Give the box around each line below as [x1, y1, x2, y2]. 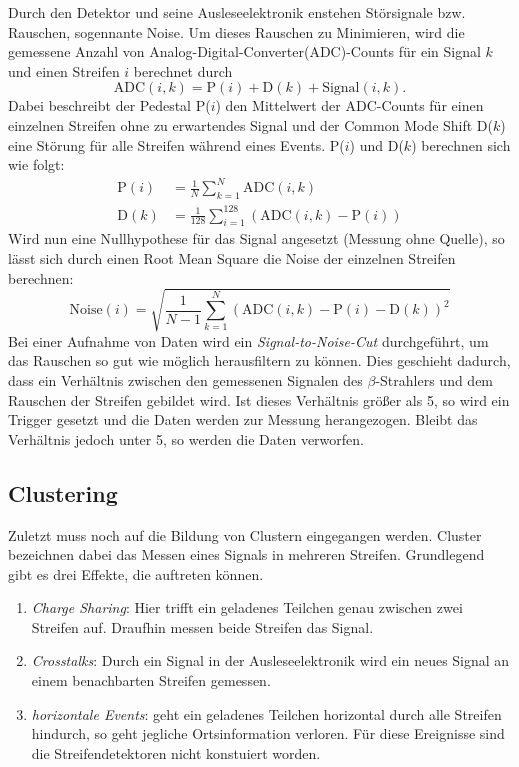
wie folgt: [8, 154, 65, 175]
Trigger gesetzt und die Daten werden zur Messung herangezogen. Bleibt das [8, 409, 478, 430]
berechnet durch [133, 60, 233, 81]
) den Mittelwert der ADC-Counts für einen [215, 95, 484, 116]
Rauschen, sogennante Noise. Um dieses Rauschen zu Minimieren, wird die [8, 21, 465, 42]
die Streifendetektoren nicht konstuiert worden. [31, 742, 321, 763]
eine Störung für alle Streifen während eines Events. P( [8, 134, 345, 155]
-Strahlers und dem [375, 369, 494, 390]
